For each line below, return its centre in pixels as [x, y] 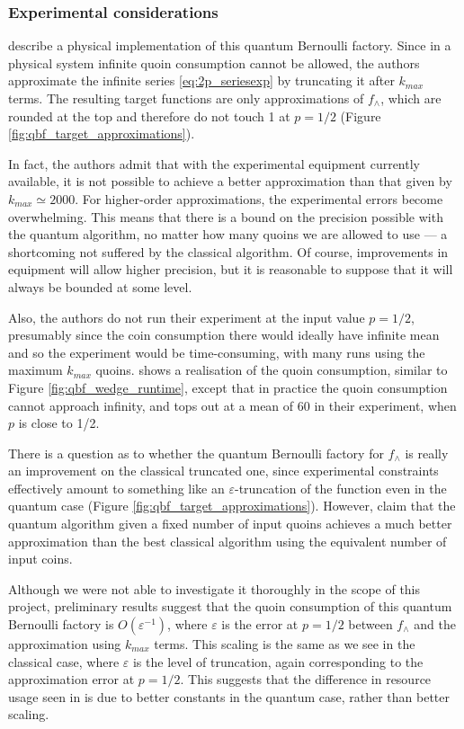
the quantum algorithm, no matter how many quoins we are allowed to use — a [228, 234]
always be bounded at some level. [100, 286]
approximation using [65, 644]
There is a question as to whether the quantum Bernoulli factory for [196, 453]
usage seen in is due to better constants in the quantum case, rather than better [229, 696]
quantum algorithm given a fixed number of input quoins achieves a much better [230, 524]
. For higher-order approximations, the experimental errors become [259, 198]
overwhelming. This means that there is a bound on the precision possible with [226, 216]
